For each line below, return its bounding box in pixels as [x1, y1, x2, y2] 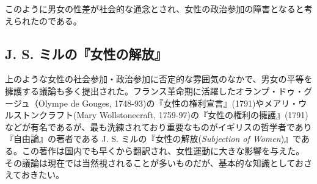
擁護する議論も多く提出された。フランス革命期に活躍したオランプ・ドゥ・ [5, 84, 304, 97]
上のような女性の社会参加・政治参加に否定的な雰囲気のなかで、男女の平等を [5, 73, 313, 85]
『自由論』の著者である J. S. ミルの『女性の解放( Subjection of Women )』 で [5, 132, 301, 145]
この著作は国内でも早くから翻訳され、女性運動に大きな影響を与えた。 [21, 144, 305, 157]
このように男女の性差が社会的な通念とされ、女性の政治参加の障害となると [5, 2, 304, 15]
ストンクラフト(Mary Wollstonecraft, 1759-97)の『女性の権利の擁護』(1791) [13, 108, 308, 121]
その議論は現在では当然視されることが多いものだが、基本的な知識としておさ [5, 156, 312, 169]
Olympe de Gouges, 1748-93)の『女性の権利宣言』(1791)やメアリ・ [38, 96, 299, 109]
